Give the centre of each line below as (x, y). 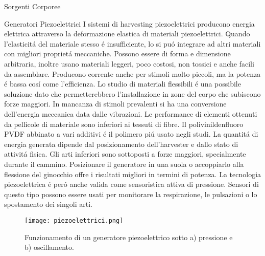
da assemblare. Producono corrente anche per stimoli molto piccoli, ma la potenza (132, 73)
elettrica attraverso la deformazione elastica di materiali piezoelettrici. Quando (127, 34)
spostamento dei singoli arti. (48, 204)
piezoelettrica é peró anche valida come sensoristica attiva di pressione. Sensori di (131, 184)
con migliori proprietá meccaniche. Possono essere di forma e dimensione (117, 54)
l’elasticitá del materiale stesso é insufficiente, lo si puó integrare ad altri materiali (132, 43)
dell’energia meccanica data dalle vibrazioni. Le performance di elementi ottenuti (131, 113)
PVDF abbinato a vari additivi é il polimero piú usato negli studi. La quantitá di (131, 134)
